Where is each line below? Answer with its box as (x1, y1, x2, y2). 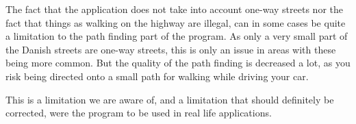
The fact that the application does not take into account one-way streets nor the (5, 2, 343, 16)
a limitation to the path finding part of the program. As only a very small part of (5, 29, 348, 43)
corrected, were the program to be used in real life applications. (5, 106, 272, 120)
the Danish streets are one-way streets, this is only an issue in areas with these (5, 42, 336, 56)
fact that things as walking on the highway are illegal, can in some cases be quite (5, 15, 346, 29)
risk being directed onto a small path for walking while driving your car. (5, 69, 309, 83)
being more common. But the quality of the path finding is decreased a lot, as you (5, 55, 351, 70)
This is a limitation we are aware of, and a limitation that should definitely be (5, 92, 334, 106)
